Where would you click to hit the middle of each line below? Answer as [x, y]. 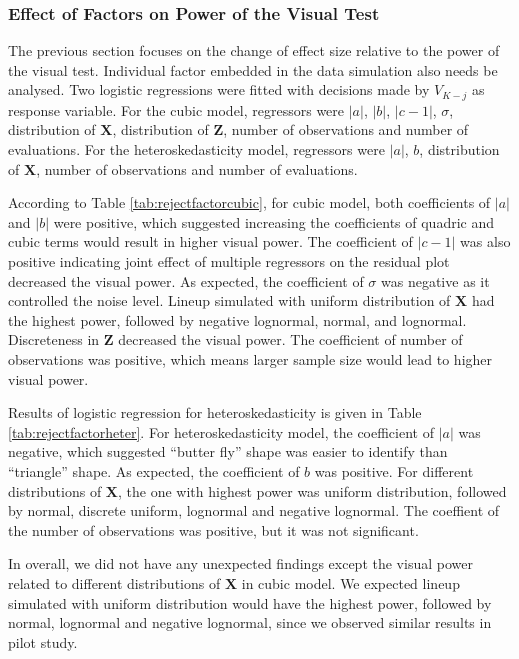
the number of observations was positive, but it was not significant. [213, 529]
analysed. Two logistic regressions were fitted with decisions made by [219, 89]
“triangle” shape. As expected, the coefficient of [154, 470]
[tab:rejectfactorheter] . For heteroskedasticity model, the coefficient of [221, 431]
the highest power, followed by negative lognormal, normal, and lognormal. [237, 319]
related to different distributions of [114, 582]
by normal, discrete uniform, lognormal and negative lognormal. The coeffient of [254, 510]
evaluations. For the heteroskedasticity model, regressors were [196, 149]
